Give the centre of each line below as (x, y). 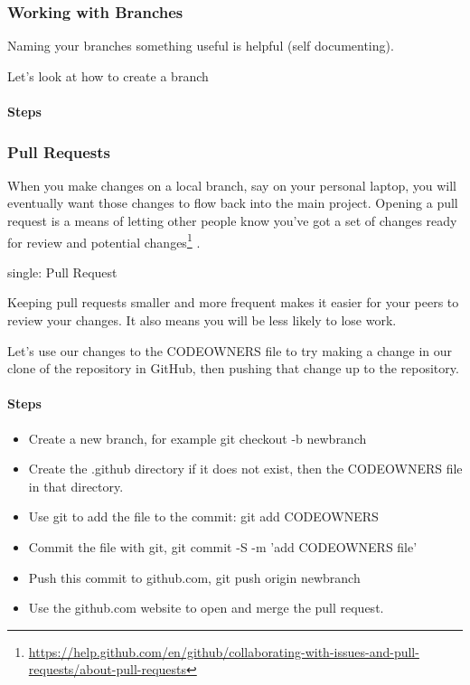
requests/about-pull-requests (108, 669)
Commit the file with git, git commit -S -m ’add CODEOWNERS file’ (223, 546)
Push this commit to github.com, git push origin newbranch (194, 577)
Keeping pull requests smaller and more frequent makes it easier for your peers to (233, 302)
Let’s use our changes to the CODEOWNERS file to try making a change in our (230, 350)
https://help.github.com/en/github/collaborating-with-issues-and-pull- (224, 651)
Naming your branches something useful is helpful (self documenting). (201, 46)
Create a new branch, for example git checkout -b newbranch (197, 438)
